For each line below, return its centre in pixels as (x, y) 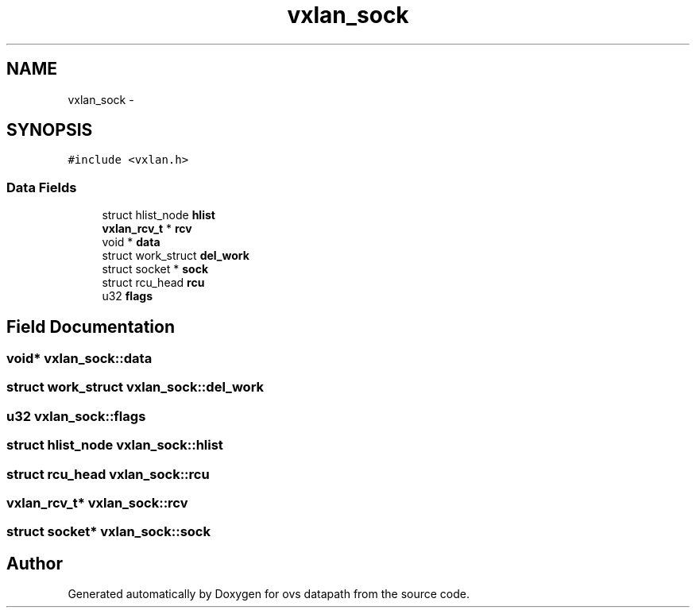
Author (35, 563)
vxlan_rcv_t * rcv (147, 229)
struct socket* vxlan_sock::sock (108, 532)
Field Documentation (91, 326)
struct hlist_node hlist (159, 215)
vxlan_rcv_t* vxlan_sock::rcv (97, 502)
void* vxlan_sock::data (79, 359)
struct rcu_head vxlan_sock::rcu (108, 474)
